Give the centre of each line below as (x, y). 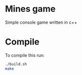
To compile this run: (25, 55)
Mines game (30, 9)
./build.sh (16, 64)
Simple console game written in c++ (41, 22)
